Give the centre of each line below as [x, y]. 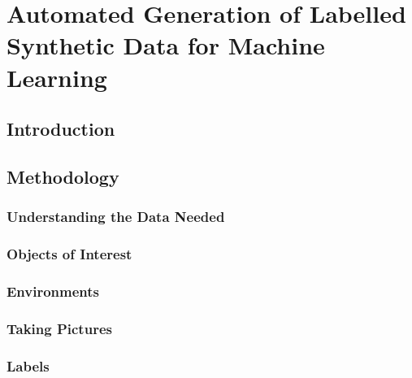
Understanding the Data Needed [116, 217]
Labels [28, 365]
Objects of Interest [69, 254]
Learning [57, 77]
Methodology [63, 176]
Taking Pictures [59, 328]
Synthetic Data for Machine [166, 45]
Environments [53, 291]
